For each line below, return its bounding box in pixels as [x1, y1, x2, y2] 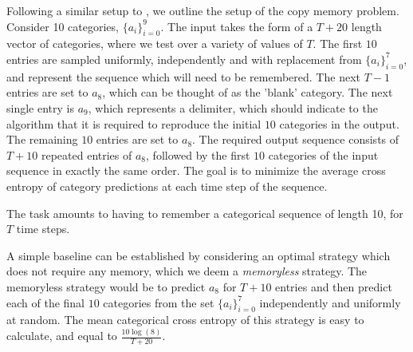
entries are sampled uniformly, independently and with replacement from [6, 50, 362, 67]
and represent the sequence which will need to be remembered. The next [6, 68, 360, 85]
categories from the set [103, 294, 214, 310]
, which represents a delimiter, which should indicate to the [88, 99, 378, 116]
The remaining [6, 131, 78, 148]
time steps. [16, 220, 70, 237]
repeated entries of [41, 146, 132, 163]
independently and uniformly [259, 294, 401, 310]
